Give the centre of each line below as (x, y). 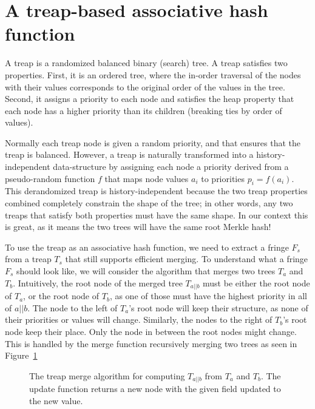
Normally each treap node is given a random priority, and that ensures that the (153, 142)
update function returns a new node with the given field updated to (155, 389)
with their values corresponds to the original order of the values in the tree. (145, 86)
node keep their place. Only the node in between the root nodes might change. (151, 331)
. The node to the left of (73, 307)
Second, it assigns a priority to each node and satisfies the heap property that (150, 99)
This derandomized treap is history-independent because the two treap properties (156, 191)
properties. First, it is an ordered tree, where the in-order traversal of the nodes (153, 74)
